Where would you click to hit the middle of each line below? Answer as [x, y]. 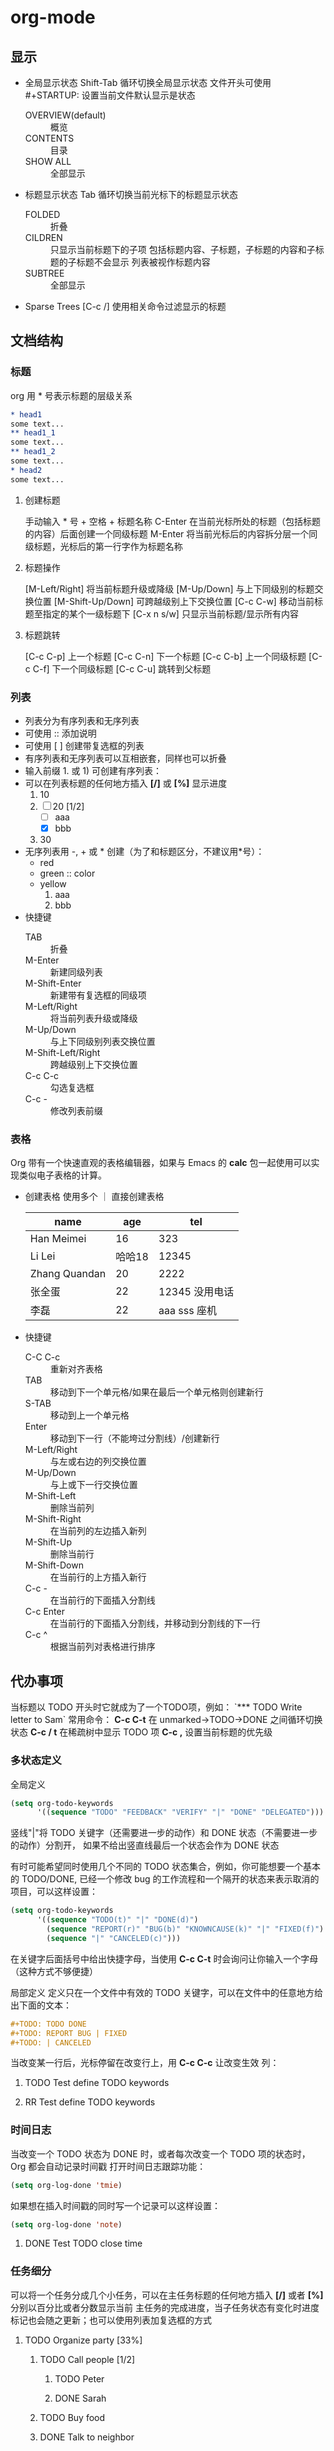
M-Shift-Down [54, 1565]
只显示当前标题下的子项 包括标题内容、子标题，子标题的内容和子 [182, 249]
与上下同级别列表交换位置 [102, 1042]
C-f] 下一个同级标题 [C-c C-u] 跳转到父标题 [122, 668]
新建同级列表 [76, 972]
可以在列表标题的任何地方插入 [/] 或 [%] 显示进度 [126, 783]
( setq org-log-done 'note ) [66, 2224]
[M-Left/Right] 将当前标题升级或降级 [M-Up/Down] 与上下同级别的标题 [169, 588]
